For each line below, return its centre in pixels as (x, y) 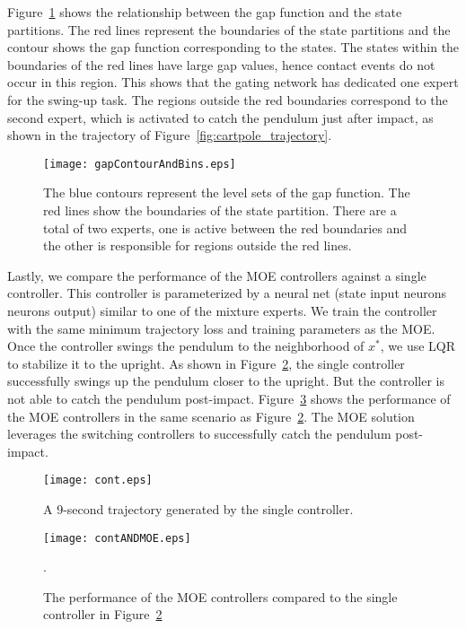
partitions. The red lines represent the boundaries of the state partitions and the (229, 29)
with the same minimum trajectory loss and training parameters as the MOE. (221, 328)
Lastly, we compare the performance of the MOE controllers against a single (217, 275)
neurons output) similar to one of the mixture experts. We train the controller (222, 310)
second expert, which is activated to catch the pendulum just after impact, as (220, 117)
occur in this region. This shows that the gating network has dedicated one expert (233, 82)
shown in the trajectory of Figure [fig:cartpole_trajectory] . (170, 135)
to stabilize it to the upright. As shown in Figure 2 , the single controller (206, 363)
